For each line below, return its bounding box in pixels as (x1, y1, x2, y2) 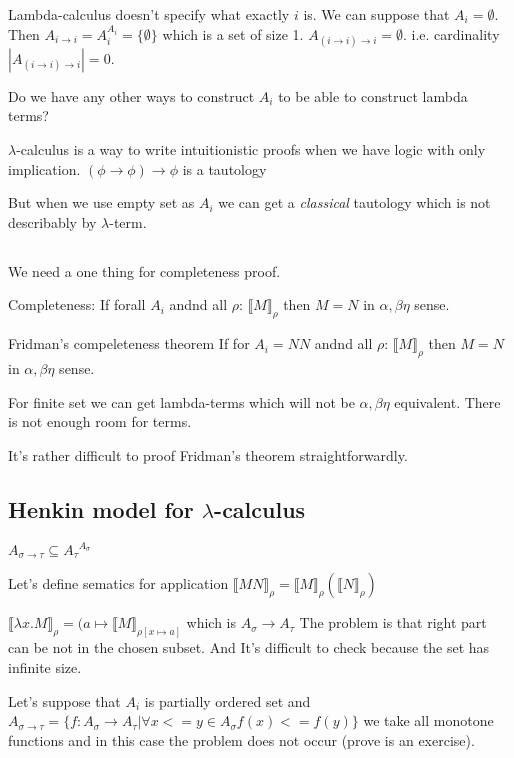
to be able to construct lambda (278, 85, 468, 106)
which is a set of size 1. (162, 23, 304, 44)
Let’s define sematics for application (8, 573, 229, 594)
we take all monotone (363, 710, 494, 731)
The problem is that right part (299, 612, 487, 633)
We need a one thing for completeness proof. (8, 260, 281, 281)
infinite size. (8, 656, 82, 677)
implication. (8, 158, 81, 179)
